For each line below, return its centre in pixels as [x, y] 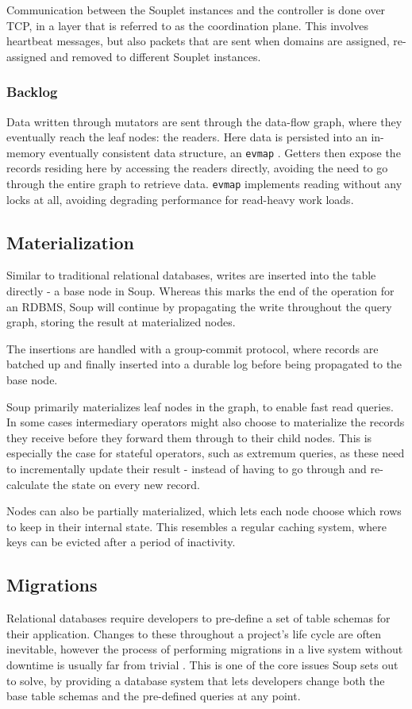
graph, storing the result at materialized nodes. [121, 322]
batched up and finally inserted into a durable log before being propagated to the [204, 364]
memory [26, 152]
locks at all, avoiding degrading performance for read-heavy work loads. [180, 199]
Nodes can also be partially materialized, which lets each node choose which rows [204, 511]
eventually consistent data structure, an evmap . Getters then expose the [225, 152]
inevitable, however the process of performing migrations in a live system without [205, 649]
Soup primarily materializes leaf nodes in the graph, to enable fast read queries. [200, 406]
